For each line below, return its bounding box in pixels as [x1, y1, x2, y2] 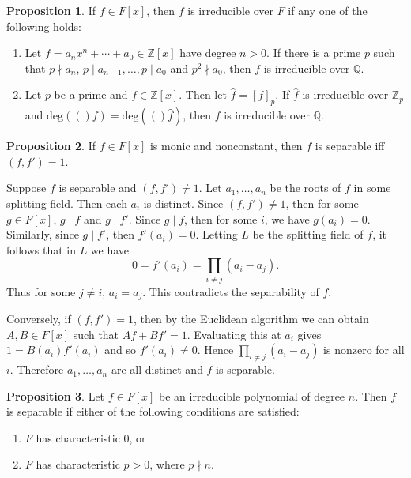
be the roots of [270, 179, 341, 196]
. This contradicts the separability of [142, 283, 319, 299]
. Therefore [9, 361, 64, 378]
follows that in [6, 241, 76, 258]
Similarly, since [6, 226, 79, 243]
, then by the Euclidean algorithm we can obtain [133, 311, 369, 327]
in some [353, 179, 391, 196]
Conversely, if [6, 311, 71, 327]
